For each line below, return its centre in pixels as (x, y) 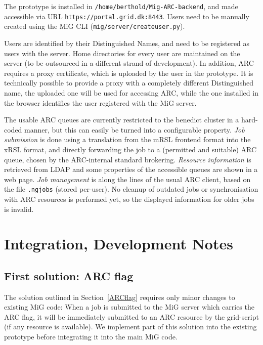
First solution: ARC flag (69, 275)
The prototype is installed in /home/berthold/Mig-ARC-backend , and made (121, 6)
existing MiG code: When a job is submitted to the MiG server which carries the (129, 307)
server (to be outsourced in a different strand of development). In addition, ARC (129, 63)
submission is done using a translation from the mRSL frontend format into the (127, 139)
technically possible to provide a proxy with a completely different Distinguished (129, 83)
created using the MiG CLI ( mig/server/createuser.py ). (95, 26)
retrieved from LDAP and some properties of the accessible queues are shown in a (131, 169)
